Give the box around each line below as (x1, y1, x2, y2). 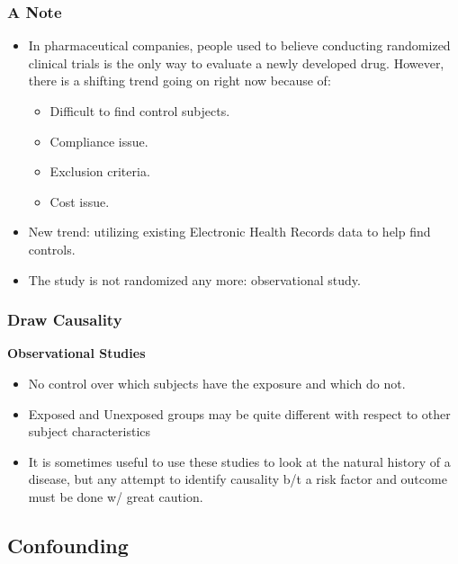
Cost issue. (49, 192, 110, 210)
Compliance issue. (49, 131, 148, 150)
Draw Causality (7, 309, 122, 331)
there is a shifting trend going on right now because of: (28, 71, 331, 90)
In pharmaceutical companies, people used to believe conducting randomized (28, 36, 451, 55)
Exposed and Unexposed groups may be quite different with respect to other (28, 404, 451, 423)
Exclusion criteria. (49, 162, 150, 181)
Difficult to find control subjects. (49, 102, 230, 120)
